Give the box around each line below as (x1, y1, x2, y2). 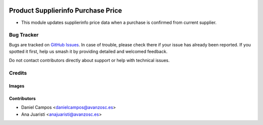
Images (9, 83, 24, 89)
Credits (9, 70, 27, 77)
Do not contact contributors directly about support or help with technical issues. (9, 58, 170, 63)
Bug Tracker (9, 32, 39, 39)
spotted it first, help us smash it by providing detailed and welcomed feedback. (9, 49, 168, 55)
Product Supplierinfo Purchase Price (9, 6, 122, 15)
